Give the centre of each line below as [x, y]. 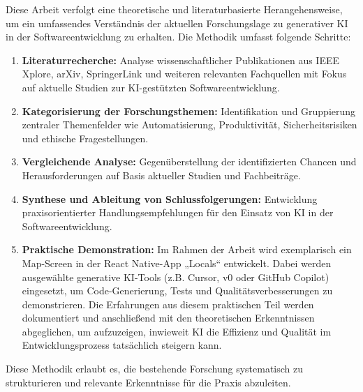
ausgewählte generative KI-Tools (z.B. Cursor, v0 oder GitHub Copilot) [176, 277]
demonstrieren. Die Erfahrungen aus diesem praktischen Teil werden [168, 304]
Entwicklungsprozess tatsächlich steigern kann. [122, 345]
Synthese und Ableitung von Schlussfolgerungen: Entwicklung [170, 198]
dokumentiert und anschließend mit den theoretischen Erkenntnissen [168, 318]
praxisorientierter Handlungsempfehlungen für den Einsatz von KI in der [178, 212]
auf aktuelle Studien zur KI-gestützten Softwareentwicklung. [151, 87]
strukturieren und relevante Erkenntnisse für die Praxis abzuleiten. [148, 382]
